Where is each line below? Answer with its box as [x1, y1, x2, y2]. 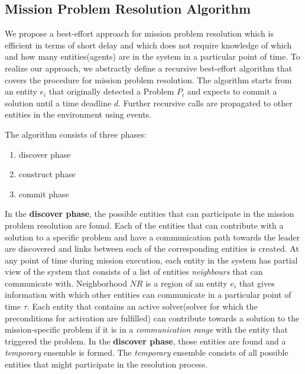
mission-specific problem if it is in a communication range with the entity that [5, 323, 288, 336]
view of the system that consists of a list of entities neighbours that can [5, 265, 263, 278]
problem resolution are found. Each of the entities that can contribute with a [5, 219, 284, 231]
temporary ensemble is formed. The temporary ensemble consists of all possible [5, 346, 288, 359]
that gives [239, 277, 275, 289]
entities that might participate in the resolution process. [5, 358, 208, 370]
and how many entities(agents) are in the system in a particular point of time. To [5, 50, 300, 63]
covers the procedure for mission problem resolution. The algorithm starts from [5, 73, 292, 86]
